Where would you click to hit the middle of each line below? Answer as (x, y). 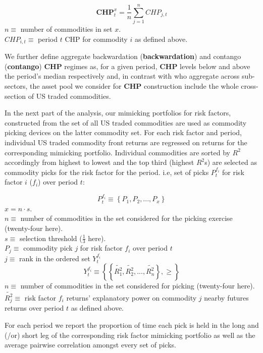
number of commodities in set (66, 29)
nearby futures (226, 297)
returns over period (34, 308)
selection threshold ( (51, 238)
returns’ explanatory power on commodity (131, 297)
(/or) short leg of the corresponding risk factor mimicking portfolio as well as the (130, 335)
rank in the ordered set (55, 258)
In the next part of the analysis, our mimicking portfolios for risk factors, (118, 113)
